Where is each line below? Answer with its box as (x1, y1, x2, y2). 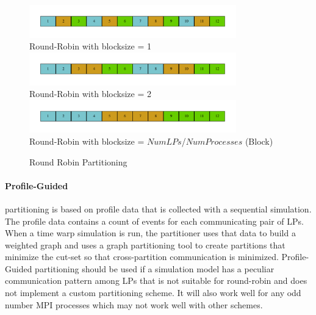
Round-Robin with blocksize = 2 (29, 87, 151, 100)
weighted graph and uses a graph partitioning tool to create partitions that (5, 238, 285, 251)
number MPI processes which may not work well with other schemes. (5, 298, 263, 311)
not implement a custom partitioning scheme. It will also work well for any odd (5, 286, 301, 299)
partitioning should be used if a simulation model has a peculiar (35, 262, 275, 275)
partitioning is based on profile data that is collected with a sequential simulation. (5, 202, 312, 215)
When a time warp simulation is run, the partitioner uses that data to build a (5, 226, 296, 239)
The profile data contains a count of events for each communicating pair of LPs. (5, 214, 304, 227)
